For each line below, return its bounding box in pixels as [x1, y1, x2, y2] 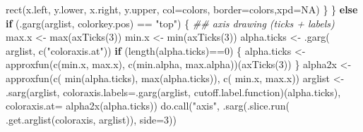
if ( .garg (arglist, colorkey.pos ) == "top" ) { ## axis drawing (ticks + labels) [6, 15, 335, 30]
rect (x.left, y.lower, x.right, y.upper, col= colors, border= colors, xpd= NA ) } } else [6, 2, 358, 16]
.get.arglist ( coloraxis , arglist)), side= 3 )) [6, 112, 177, 126]
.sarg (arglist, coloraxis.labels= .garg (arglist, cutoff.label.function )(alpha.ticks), [6, 84, 341, 99]
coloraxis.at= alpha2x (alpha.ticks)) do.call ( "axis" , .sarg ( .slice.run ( [6, 98, 290, 113]
